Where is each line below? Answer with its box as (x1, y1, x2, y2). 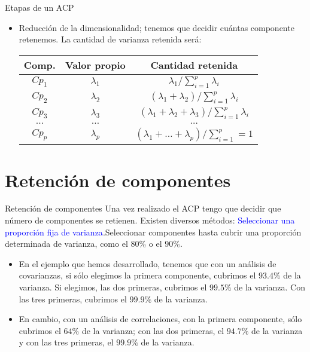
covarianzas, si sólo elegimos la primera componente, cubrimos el (19, 269, 256, 281)
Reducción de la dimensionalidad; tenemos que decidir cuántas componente (19, 21, 294, 33)
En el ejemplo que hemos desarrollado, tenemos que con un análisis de (19, 257, 276, 270)
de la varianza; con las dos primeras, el (81, 324, 224, 336)
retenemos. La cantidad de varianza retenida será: (19, 33, 202, 45)
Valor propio (65, 57, 126, 72)
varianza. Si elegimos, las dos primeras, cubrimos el (19, 281, 207, 293)
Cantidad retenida (150, 57, 238, 72)
